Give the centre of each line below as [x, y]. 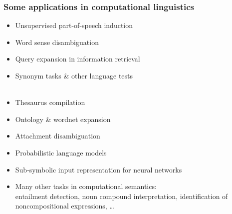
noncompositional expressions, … [65, 206]
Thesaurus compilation [50, 102]
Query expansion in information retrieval [78, 59]
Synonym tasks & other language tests [74, 75]
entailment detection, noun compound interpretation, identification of [121, 196]
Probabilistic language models [61, 152]
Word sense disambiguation [57, 42]
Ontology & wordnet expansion [63, 119]
